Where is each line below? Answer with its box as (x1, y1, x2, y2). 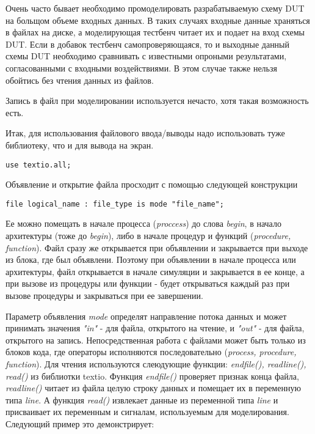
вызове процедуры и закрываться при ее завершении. (5, 289, 203, 301)
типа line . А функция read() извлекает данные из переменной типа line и (5, 393, 278, 406)
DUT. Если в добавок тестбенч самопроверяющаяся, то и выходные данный (5, 37, 290, 50)
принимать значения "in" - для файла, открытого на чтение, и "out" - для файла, (5, 322, 305, 334)
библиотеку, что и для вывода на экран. (5, 138, 154, 151)
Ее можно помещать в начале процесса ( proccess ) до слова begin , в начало (5, 217, 281, 230)
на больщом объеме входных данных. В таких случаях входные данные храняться (5, 13, 310, 26)
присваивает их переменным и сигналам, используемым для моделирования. (5, 405, 289, 418)
